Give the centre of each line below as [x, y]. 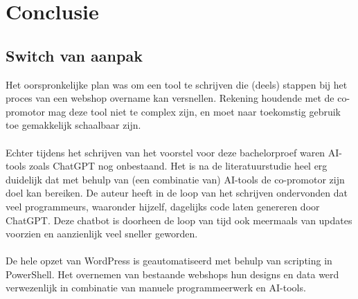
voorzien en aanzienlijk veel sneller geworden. [102, 234]
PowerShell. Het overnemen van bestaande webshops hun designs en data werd [172, 274]
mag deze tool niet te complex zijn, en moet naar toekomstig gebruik [194, 111]
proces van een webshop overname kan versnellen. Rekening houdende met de [170, 98]
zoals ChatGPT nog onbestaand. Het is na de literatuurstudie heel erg [178, 166]
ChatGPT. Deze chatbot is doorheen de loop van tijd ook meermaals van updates [179, 220]
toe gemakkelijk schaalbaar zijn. [73, 125]
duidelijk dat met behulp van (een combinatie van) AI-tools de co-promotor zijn [175, 179]
